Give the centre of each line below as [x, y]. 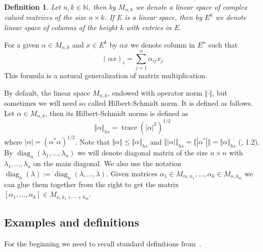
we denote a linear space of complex [191, 7]
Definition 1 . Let [32, 7]
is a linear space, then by [163, 17]
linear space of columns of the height [61, 27]
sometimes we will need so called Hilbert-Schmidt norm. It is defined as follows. [128, 103]
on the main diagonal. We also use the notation [107, 163]
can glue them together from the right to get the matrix [91, 184]
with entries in [149, 27]
